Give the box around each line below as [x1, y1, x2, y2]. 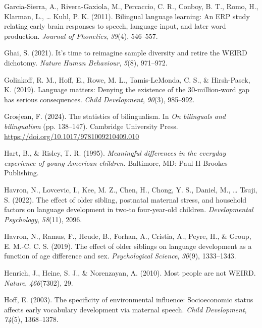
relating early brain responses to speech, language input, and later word [4, 21, 226, 31]
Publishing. [4, 167, 39, 178]
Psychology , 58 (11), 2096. [4, 214, 82, 224]
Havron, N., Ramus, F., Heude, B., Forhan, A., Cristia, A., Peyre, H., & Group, [4, 231, 251, 241]
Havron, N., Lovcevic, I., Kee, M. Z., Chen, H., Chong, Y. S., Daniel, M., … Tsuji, [4, 184, 257, 194]
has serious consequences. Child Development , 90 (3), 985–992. [4, 94, 195, 104]
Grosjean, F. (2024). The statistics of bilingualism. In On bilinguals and [4, 111, 226, 121]
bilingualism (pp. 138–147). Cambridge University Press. [4, 120, 178, 131]
